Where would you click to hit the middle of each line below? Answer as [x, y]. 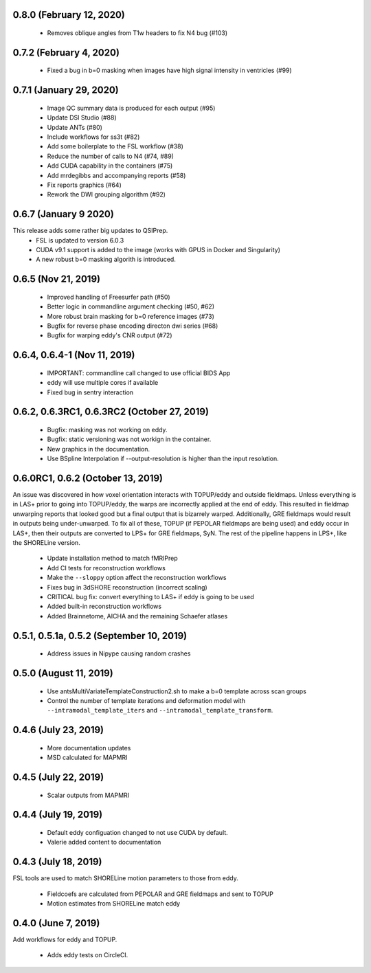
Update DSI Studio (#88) [82, 118]
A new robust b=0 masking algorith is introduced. [106, 259]
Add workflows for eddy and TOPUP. [65, 939]
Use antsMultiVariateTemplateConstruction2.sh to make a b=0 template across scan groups [177, 691]
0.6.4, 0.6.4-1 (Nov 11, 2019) [74, 355]
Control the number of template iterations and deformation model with [146, 700]
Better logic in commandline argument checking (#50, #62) [131, 306]
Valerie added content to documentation [104, 842]
